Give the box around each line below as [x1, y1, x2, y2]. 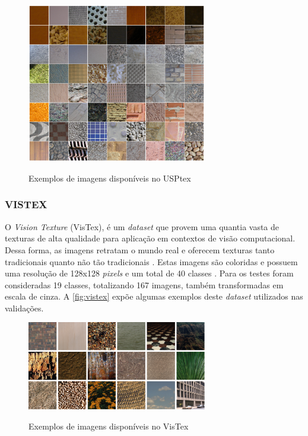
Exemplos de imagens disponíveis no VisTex [28, 420, 189, 432]
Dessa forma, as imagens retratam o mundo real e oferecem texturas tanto [5, 243, 275, 256]
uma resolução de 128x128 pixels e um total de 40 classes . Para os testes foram [5, 267, 294, 279]
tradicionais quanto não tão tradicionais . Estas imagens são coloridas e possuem [5, 255, 298, 268]
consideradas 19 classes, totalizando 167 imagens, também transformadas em [5, 278, 284, 291]
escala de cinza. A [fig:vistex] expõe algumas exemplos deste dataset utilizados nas [5, 290, 303, 303]
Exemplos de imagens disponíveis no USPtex [28, 171, 191, 184]
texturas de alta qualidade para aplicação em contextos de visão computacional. [5, 232, 296, 244]
